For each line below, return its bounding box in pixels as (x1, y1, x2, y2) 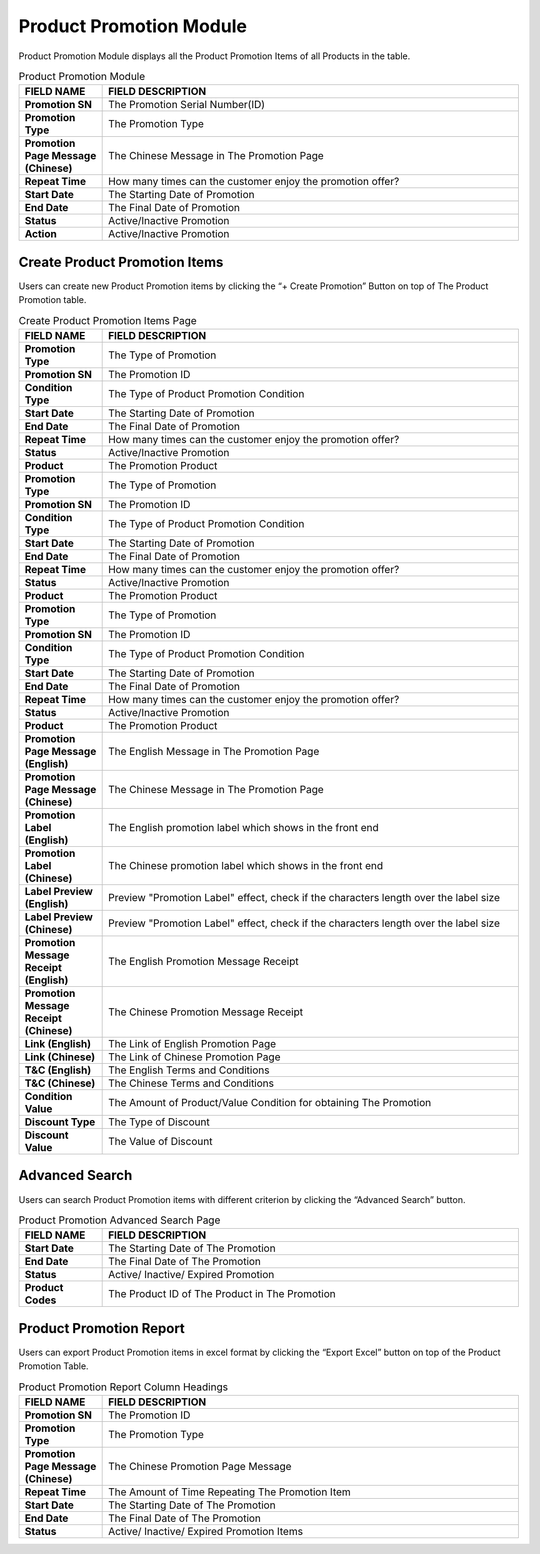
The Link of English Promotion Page (108, 1036, 277, 1050)
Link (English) (24, 1036, 92, 1050)
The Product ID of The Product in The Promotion (108, 1287, 336, 1301)
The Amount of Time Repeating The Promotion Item (108, 1485, 352, 1499)
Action (24, 227, 57, 241)
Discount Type (24, 1115, 96, 1129)
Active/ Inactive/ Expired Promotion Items (108, 1524, 304, 1538)
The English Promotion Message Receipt (108, 954, 299, 968)
